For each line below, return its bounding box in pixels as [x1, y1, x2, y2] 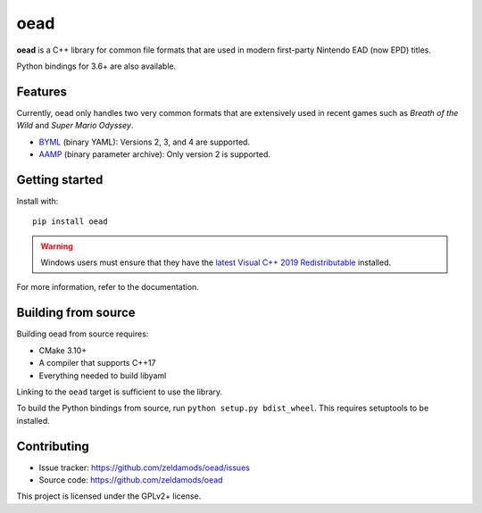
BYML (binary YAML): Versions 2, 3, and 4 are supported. [38, 137, 250, 147]
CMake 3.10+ [38, 344, 87, 356]
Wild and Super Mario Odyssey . [16, 120, 134, 131]
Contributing [16, 438, 89, 454]
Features [16, 84, 67, 99]
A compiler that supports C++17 [38, 358, 156, 368]
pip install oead [32, 217, 108, 227]
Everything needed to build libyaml [38, 370, 167, 381]
